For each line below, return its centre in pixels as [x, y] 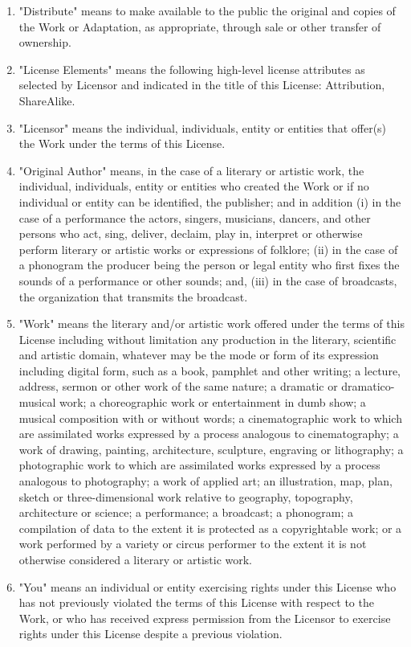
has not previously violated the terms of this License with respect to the [196, 602]
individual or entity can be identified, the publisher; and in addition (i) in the [210, 201]
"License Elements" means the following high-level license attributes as [192, 69]
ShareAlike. [47, 100]
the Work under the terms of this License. [122, 143]
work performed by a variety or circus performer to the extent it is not [193, 544]
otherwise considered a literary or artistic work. [136, 559]
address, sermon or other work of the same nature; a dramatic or [178, 386]
